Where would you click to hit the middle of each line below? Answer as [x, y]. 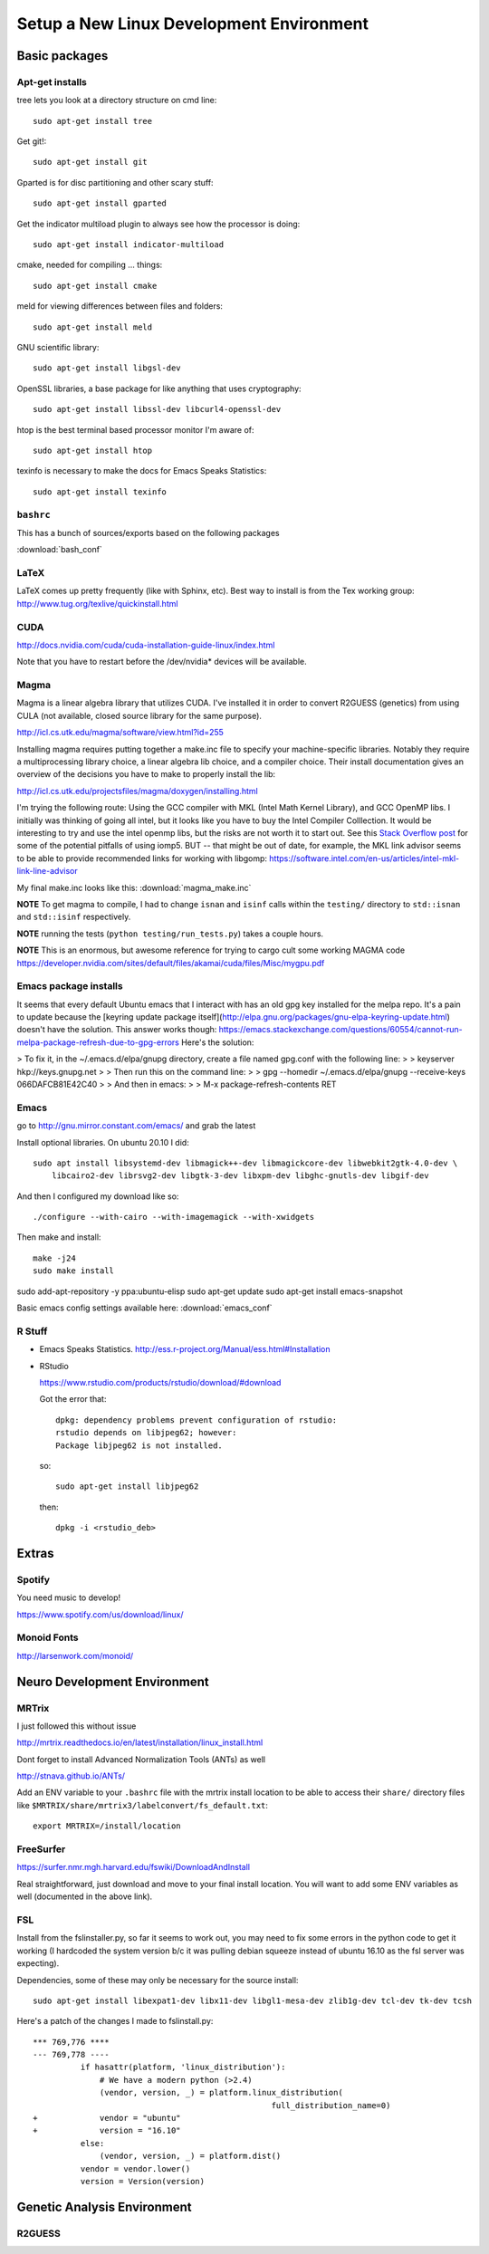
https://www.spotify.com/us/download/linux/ [100, 1614]
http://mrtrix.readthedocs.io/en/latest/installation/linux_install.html [140, 1742]
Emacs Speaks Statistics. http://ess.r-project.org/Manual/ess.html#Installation [185, 1349]
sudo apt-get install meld [93, 327]
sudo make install [74, 1271]
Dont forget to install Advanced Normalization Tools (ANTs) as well [141, 1759]
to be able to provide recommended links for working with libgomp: [142, 858]
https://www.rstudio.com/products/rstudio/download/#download [160, 1382]
